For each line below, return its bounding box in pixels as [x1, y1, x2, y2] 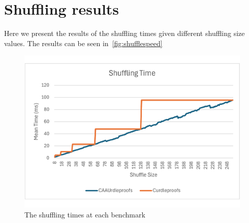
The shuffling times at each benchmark [24, 209, 145, 219]
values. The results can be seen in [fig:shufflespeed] [4, 38, 163, 48]
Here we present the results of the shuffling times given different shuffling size [4, 28, 245, 39]
